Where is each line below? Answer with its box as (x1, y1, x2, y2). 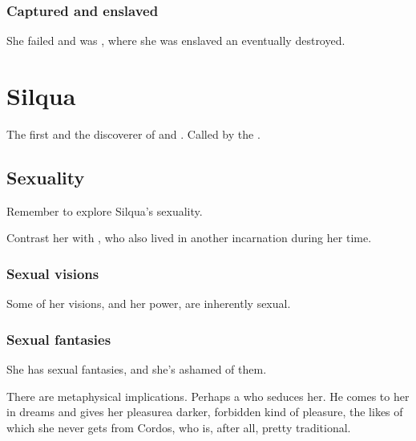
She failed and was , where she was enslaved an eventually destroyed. (6, 32, 345, 49)
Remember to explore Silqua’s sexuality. (6, 202, 203, 219)
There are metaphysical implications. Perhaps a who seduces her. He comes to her (6, 387, 410, 404)
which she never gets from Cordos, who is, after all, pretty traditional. (6, 419, 351, 435)
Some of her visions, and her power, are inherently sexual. (6, 295, 291, 312)
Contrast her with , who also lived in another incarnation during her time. (6, 229, 372, 246)
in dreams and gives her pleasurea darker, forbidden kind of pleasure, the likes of (6, 403, 403, 420)
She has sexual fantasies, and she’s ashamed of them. (6, 360, 267, 377)
